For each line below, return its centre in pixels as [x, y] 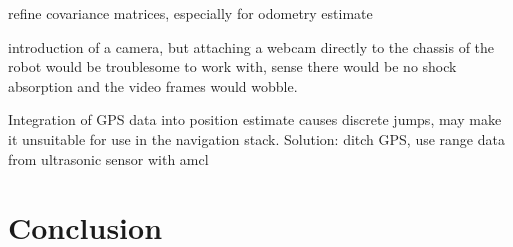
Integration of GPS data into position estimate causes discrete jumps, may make [255, 119]
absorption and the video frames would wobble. [153, 85]
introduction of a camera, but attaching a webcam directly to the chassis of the [251, 46]
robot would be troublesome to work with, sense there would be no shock [232, 66]
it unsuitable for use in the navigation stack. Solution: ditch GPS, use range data [256, 138]
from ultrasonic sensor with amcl [108, 158]
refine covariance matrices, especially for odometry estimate [190, 13]
